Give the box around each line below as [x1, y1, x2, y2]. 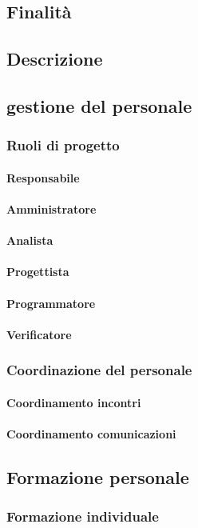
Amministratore [6, 200, 97, 217]
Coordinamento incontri [6, 394, 141, 410]
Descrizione [6, 46, 103, 71]
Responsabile [6, 169, 80, 186]
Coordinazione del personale [6, 360, 192, 380]
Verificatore [6, 326, 72, 342]
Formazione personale [6, 464, 189, 489]
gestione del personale [6, 93, 192, 118]
